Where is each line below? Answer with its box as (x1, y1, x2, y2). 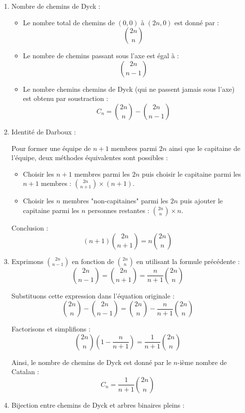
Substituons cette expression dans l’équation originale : (11, 290, 175, 300)
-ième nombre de (177, 357, 227, 367)
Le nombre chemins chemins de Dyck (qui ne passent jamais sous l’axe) (23, 83, 235, 94)
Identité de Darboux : (11, 126, 76, 136)
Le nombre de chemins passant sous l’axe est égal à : (23, 50, 179, 61)
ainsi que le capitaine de (168, 143, 241, 153)
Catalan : (11, 366, 39, 377)
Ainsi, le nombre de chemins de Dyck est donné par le (11, 357, 171, 367)
